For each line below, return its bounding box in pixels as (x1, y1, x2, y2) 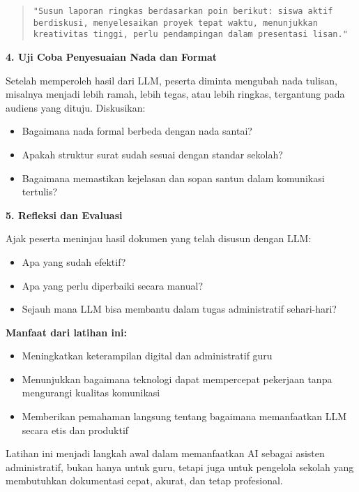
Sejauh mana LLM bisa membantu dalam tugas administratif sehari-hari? (22, 301, 337, 316)
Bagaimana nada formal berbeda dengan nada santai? (22, 124, 252, 138)
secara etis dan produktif (22, 422, 129, 437)
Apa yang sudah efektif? (22, 254, 126, 269)
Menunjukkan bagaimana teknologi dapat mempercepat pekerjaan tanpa (22, 371, 333, 386)
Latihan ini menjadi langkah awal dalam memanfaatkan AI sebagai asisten (6, 446, 325, 461)
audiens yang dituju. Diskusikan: (6, 100, 146, 114)
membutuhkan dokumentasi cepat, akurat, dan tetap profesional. (6, 473, 283, 488)
